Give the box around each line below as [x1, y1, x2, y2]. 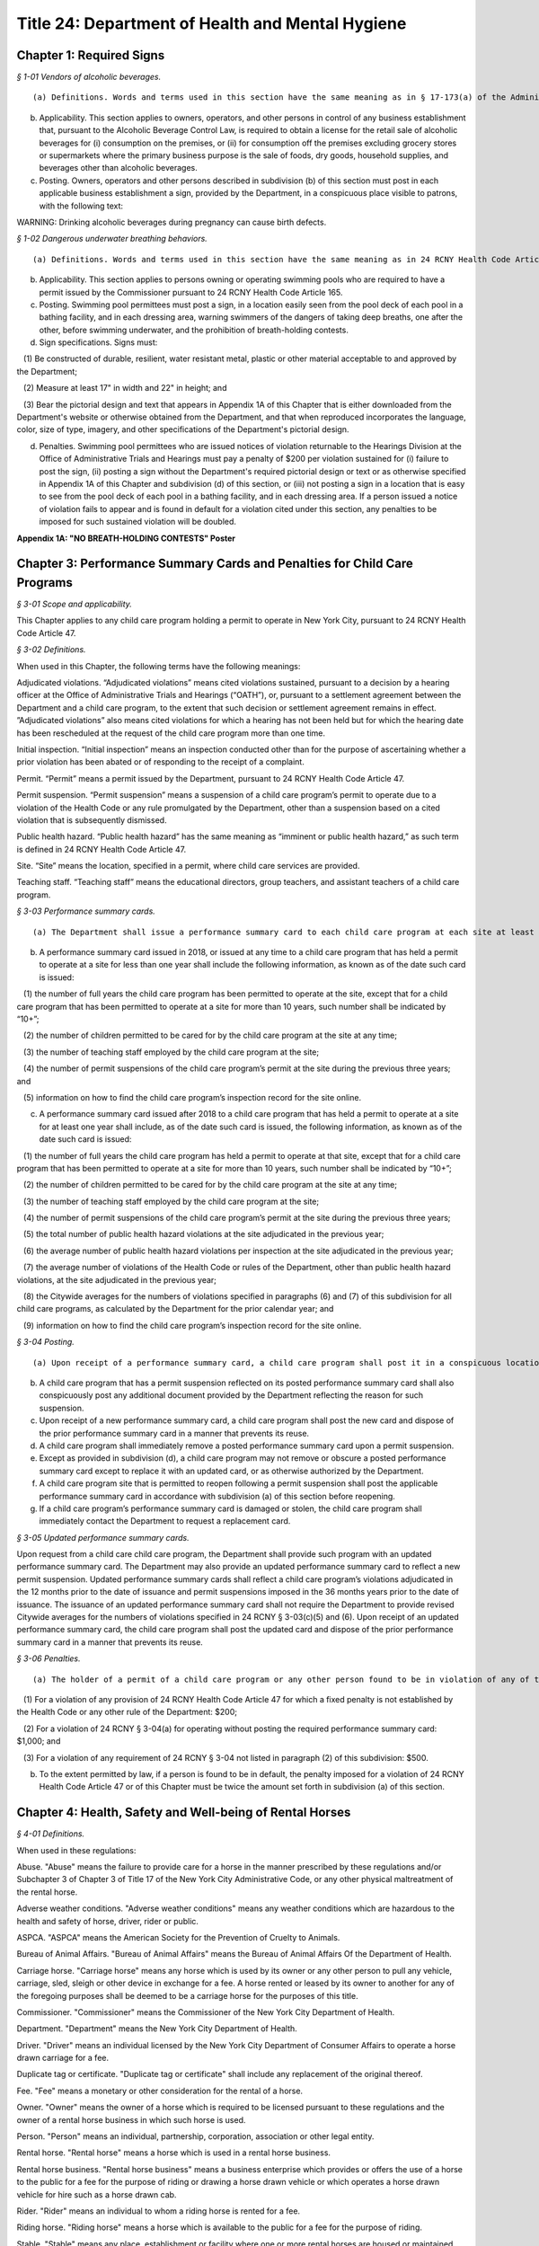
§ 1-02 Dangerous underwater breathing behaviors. [16, 234, 208, 244]
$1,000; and [16, 1736, 61, 1746]
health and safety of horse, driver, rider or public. [16, 1915, 199, 1926]
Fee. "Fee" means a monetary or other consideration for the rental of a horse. [16, 2085, 304, 2096]
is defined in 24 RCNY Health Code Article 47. [16, 844, 187, 854]
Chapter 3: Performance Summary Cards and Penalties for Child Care [16, 556, 413, 571]
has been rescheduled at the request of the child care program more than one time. [16, 728, 325, 738]
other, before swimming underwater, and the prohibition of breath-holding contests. [39, 324, 349, 335]
